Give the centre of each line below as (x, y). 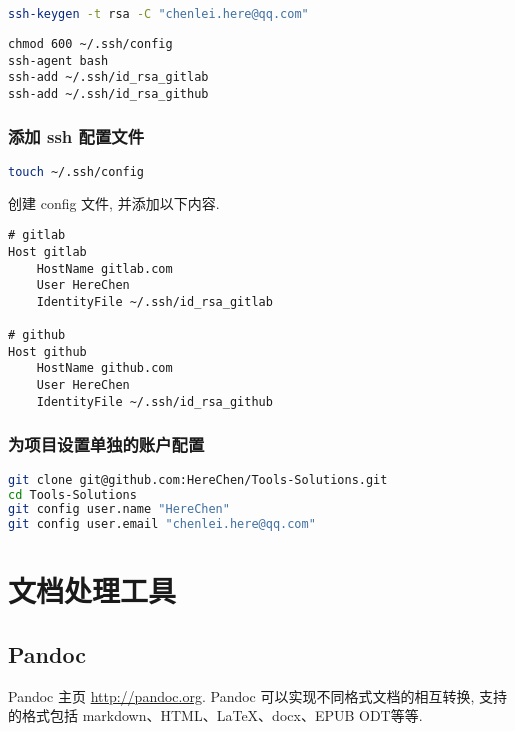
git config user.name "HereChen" (119, 509)
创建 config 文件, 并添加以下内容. (114, 202)
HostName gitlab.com (104, 268)
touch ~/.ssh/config (76, 171)
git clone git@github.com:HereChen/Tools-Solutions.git (198, 479)
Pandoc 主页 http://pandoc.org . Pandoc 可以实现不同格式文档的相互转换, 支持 (258, 695)
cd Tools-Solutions (72, 494)
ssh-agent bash (58, 60)
